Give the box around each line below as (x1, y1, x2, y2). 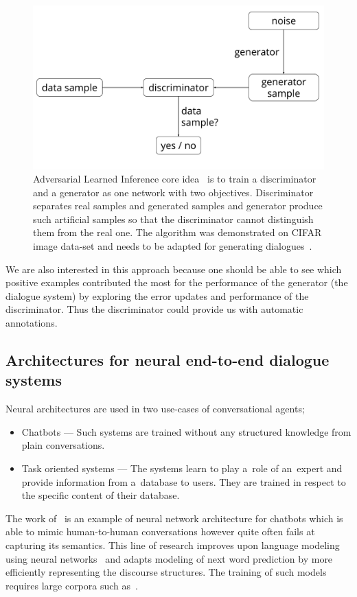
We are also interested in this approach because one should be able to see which (5, 261, 342, 276)
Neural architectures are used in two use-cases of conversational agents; (5, 401, 305, 416)
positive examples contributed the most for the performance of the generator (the (5, 275, 348, 290)
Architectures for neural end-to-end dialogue (5, 349, 330, 371)
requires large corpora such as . (5, 578, 138, 592)
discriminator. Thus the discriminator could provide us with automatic (5, 302, 303, 316)
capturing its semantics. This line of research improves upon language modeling (5, 537, 340, 552)
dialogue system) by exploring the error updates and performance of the (5, 288, 309, 303)
